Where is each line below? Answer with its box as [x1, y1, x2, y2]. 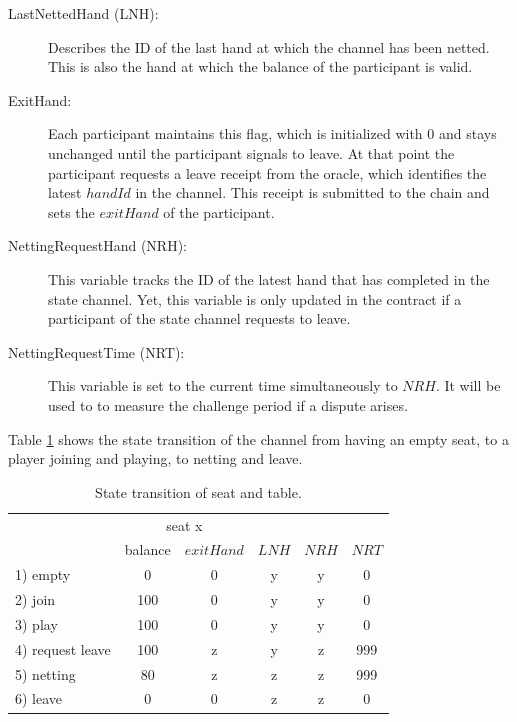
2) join [15, 589, 56, 610]
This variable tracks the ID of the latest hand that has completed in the [48, 268, 490, 289]
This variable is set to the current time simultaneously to [48, 375, 398, 396]
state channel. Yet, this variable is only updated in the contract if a [48, 288, 462, 309]
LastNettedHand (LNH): [8, 3, 159, 23]
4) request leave [15, 638, 111, 659]
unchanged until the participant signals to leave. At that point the [48, 142, 455, 163]
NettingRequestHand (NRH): [8, 235, 187, 256]
